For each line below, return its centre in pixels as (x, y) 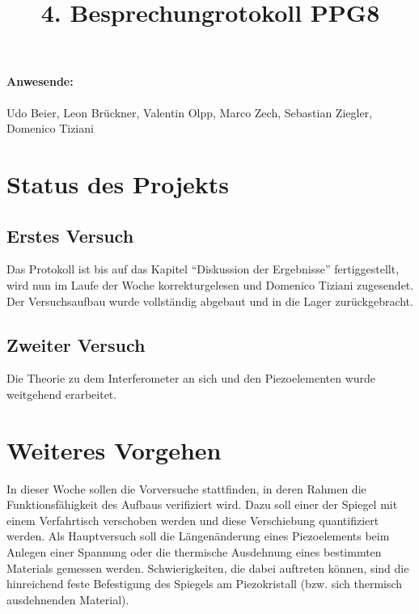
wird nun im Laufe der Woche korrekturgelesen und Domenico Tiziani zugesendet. (210, 284)
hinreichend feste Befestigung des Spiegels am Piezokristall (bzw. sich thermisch (205, 584)
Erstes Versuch (70, 235)
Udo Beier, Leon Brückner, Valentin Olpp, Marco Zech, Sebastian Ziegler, (189, 112)
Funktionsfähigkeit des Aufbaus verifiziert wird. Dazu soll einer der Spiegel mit (202, 504)
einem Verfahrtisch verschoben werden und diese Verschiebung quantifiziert (193, 520)
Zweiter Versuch (76, 344)
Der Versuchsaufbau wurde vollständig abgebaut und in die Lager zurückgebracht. (210, 301)
